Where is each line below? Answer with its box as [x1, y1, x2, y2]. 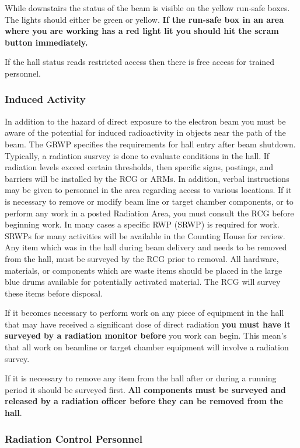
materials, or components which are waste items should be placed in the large [5, 264, 282, 276]
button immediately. [5, 36, 88, 48]
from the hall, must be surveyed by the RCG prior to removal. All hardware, [5, 252, 279, 264]
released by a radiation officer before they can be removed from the [5, 395, 283, 407]
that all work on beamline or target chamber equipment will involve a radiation [5, 341, 289, 353]
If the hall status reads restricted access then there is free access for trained [5, 56, 275, 68]
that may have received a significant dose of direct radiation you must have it [5, 318, 291, 330]
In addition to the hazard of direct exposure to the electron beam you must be [5, 115, 286, 127]
